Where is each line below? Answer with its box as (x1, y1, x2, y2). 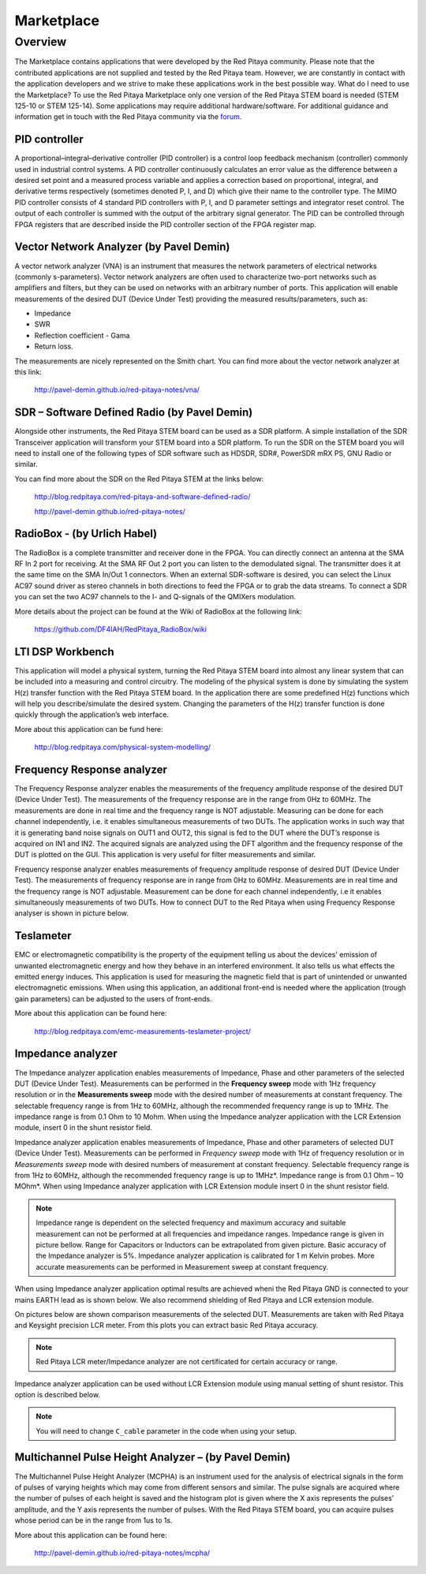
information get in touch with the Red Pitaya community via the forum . (14, 112, 242, 121)
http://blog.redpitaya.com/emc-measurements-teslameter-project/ (34, 1026, 252, 1036)
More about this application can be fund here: (14, 724, 163, 733)
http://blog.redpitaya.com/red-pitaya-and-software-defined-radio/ (34, 492, 251, 502)
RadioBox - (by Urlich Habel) (14, 527, 158, 540)
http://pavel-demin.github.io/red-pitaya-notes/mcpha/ (34, 1548, 211, 1557)
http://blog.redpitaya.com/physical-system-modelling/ (34, 742, 211, 752)
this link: (14, 367, 43, 377)
